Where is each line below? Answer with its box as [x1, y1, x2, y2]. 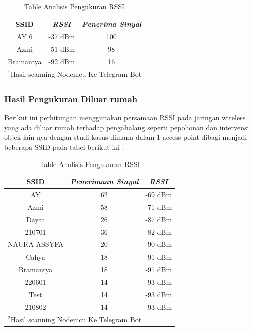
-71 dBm [145, 201, 172, 212]
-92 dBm [48, 56, 75, 67]
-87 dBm [145, 214, 172, 224]
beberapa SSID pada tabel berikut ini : [4, 142, 124, 152]
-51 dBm [48, 44, 75, 54]
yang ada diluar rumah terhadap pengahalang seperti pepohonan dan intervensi [4, 122, 249, 132]
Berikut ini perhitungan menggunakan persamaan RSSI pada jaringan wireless [4, 112, 246, 123]
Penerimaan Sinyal [70, 176, 139, 187]
